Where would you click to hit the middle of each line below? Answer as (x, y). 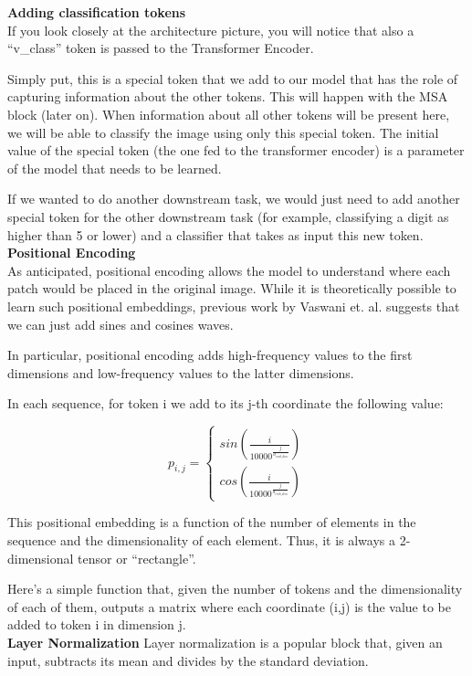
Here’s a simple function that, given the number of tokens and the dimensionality (235, 589)
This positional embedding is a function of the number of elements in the (212, 522)
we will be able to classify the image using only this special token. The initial (223, 132)
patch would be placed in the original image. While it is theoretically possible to (232, 288)
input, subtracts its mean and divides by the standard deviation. (188, 660)
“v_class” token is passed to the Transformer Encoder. (161, 48)
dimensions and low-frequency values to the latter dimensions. (181, 372)
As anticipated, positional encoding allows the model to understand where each (229, 270)
